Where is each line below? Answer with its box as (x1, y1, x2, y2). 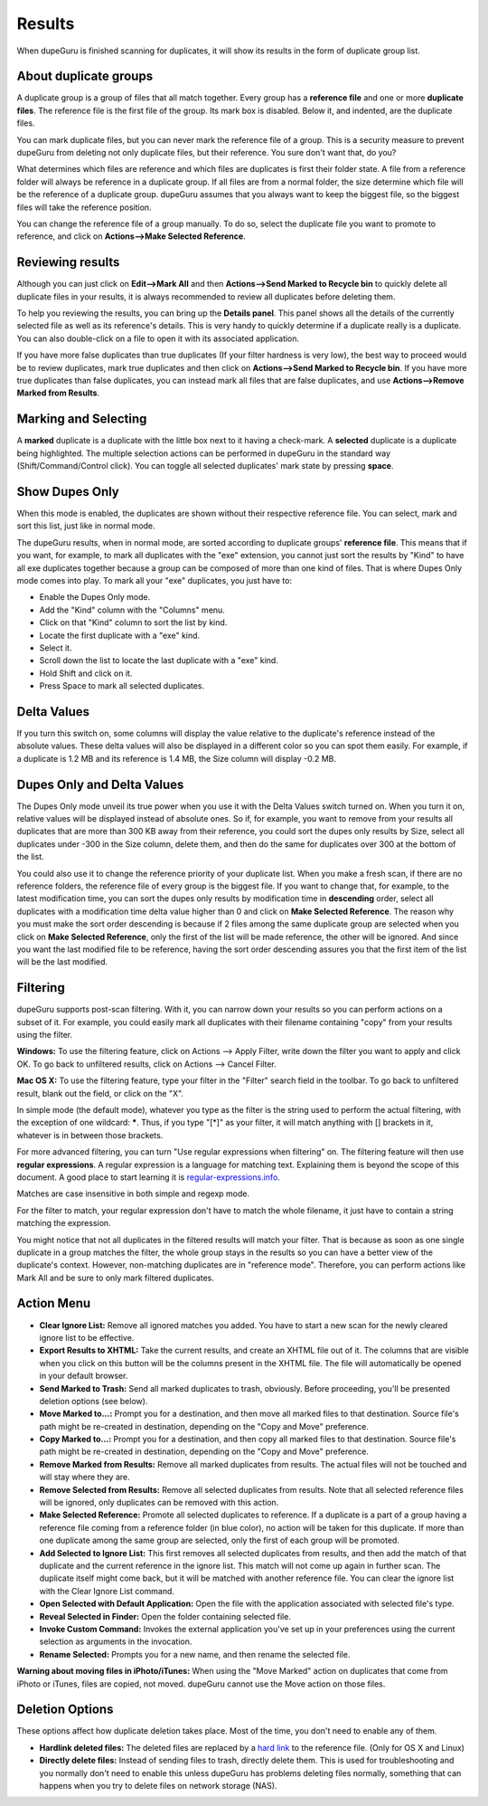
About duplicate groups (16, 69, 154, 84)
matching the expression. (16, 1218, 112, 1229)
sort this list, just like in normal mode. (16, 520, 155, 531)
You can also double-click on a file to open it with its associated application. (16, 333, 300, 344)
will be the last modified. (16, 956, 108, 967)
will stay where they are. (39, 1471, 130, 1483)
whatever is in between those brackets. (16, 1129, 164, 1140)
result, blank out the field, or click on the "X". (16, 1088, 184, 1098)
